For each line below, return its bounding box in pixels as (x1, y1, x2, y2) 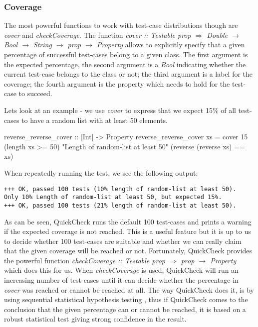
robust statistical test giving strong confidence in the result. (4, 314, 187, 324)
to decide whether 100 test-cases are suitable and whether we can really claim (4, 235, 242, 246)
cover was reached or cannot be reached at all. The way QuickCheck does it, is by (4, 284, 254, 295)
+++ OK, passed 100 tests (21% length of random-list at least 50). (4, 202, 237, 209)
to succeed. (18, 88, 52, 99)
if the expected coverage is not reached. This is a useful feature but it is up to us (4, 226, 251, 236)
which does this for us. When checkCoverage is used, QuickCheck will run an (4, 265, 239, 275)
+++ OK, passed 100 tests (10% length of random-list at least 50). (4, 185, 237, 193)
